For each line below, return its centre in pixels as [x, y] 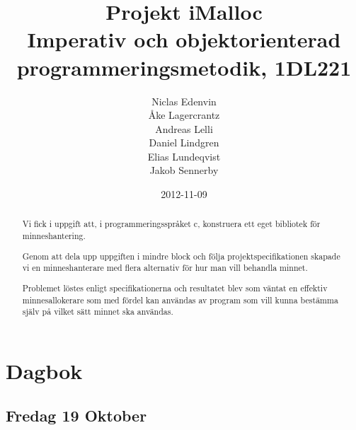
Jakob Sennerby [184, 170]
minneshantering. [54, 236]
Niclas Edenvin [184, 101]
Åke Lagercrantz [184, 115]
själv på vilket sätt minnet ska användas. [98, 312]
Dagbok [44, 370]
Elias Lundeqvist [184, 156]
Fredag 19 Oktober [76, 416]
